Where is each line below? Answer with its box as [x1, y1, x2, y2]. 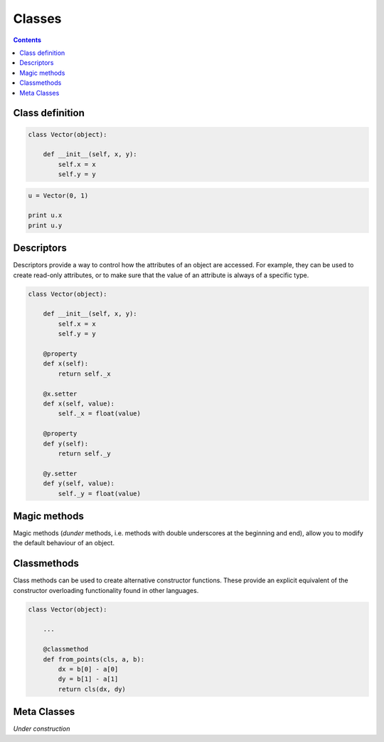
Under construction [13, 724, 70, 733]
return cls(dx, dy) [58, 685, 126, 693]
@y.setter [43, 469, 78, 478]
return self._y [58, 449, 112, 458]
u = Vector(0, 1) [28, 191, 89, 200]
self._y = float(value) [58, 489, 142, 498]
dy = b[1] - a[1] [58, 675, 119, 684]
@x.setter [43, 389, 78, 398]
